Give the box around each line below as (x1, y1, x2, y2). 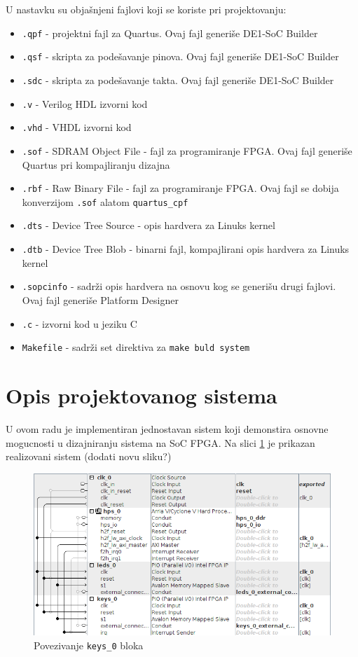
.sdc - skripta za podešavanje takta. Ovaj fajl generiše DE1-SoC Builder (22, 72, 334, 87)
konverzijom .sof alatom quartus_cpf (22, 194, 188, 209)
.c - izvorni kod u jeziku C (22, 316, 137, 331)
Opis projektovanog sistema (6, 381, 277, 410)
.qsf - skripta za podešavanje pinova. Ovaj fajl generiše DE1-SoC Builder (22, 49, 339, 64)
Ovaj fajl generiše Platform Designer (22, 293, 179, 307)
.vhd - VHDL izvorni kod (22, 120, 132, 134)
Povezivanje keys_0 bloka (34, 638, 144, 652)
